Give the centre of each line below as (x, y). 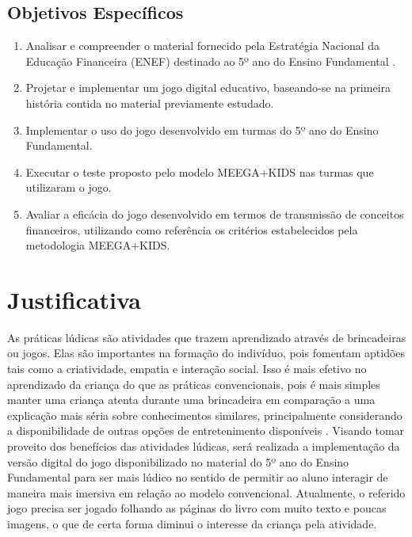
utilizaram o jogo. (69, 187)
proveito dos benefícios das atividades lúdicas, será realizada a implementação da (204, 446)
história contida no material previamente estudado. (150, 103)
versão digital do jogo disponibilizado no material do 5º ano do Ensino (178, 461)
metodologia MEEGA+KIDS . (98, 245)
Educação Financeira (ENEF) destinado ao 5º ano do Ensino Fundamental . (211, 61)
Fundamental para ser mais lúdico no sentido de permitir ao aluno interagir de (198, 477)
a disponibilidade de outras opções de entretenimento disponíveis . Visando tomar (206, 430)
